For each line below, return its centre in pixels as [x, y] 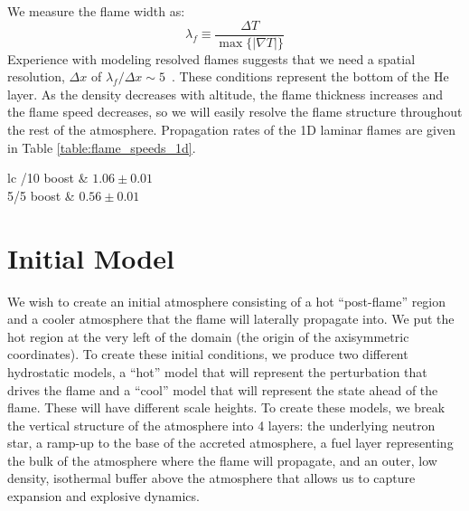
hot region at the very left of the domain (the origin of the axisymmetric [208, 336]
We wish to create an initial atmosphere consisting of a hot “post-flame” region [227, 301]
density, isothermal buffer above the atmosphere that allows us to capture [211, 478]
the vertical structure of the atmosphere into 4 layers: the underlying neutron [221, 425]
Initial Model [91, 257]
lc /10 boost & [48, 178]
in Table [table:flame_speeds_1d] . [102, 147]
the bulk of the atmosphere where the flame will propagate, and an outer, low [222, 460]
